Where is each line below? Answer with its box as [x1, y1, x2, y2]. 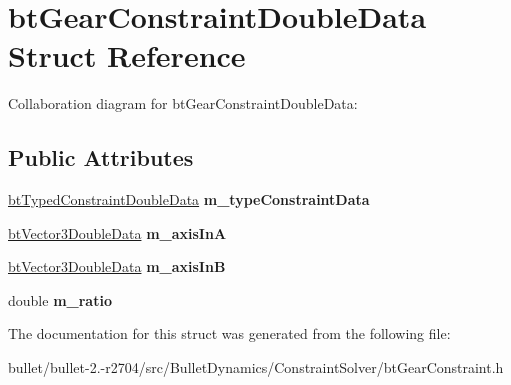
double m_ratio [8, 289, 112, 310]
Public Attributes [8, 142, 194, 173]
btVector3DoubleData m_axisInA [8, 222, 227, 243]
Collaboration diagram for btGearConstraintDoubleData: [8, 93, 358, 114]
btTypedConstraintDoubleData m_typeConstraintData [8, 189, 370, 210]
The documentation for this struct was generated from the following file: [8, 323, 451, 344]
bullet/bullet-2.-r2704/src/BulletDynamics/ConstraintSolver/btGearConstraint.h [8, 357, 504, 378]
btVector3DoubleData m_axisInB [8, 256, 226, 277]
